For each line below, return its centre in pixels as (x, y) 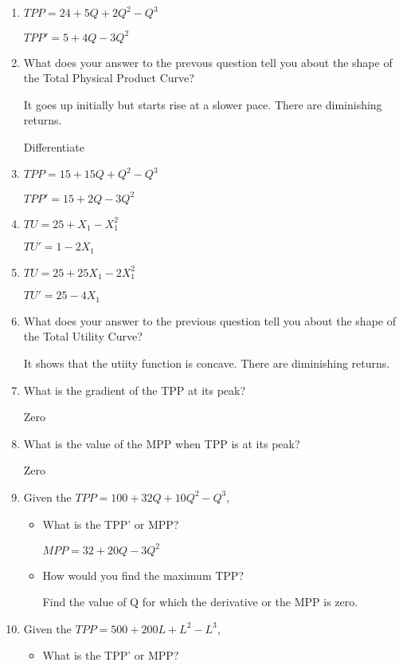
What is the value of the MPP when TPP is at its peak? (162, 443)
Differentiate (54, 146)
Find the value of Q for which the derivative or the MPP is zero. (200, 602)
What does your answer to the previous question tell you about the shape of (209, 320)
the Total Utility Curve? (83, 336)
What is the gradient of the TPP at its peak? (135, 390)
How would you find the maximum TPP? (143, 575)
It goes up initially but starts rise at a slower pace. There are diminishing (203, 104)
